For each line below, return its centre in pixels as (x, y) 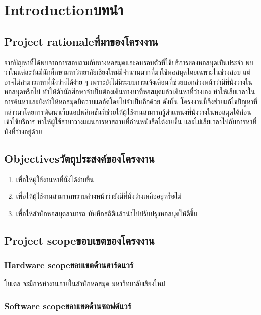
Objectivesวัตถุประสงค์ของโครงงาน (79, 158)
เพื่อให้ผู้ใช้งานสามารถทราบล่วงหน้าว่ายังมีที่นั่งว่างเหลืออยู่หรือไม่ (99, 196)
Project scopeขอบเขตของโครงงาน (79, 240)
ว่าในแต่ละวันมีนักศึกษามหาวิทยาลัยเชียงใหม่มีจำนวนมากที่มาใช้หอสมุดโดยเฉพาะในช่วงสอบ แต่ (127, 72)
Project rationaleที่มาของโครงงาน (81, 41)
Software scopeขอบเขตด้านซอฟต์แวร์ (68, 306)
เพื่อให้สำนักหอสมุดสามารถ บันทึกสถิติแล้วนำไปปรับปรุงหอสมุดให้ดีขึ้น (107, 213)
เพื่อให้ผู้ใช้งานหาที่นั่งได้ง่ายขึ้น (55, 179)
